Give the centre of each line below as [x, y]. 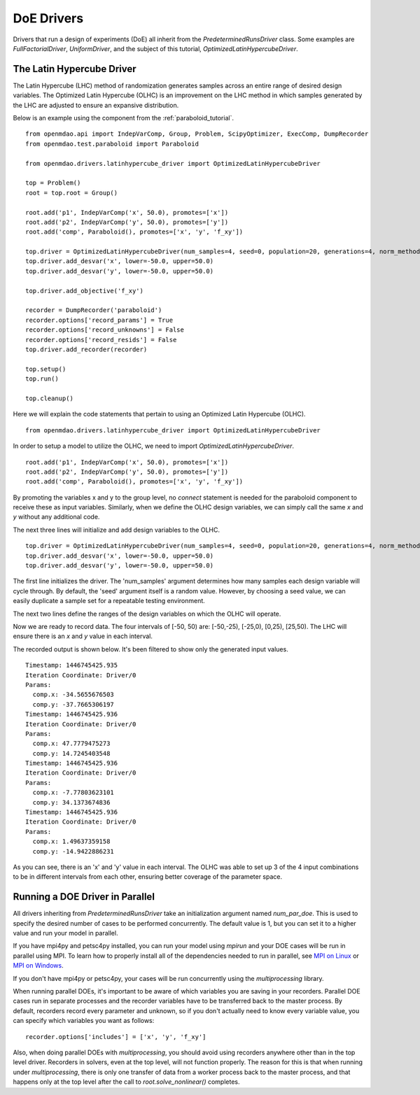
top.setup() [46, 369]
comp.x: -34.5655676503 [73, 695]
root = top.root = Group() [72, 193]
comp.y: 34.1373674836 [71, 802]
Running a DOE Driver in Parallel [84, 897]
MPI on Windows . [38, 966]
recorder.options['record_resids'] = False [101, 340]
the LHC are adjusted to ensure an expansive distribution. [96, 105]
